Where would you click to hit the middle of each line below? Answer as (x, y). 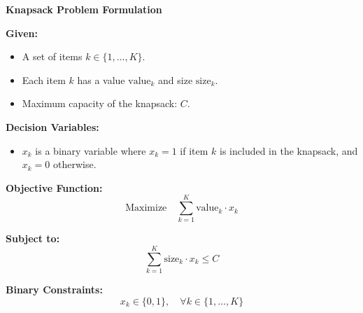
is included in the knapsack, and (289, 150)
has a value (101, 79)
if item (194, 150)
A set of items (52, 56)
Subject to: (33, 238)
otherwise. (75, 164)
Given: (22, 33)
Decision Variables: (52, 126)
